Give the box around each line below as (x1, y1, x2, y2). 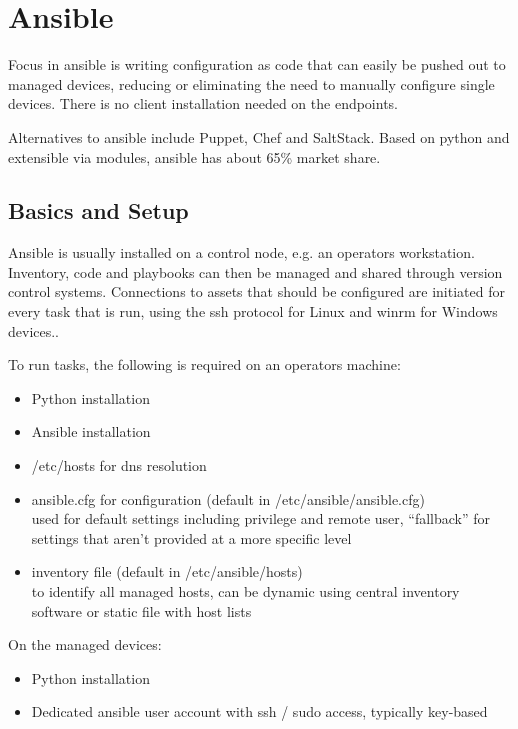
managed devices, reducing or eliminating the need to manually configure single (8, 73, 495, 94)
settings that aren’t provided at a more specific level (31, 527, 352, 548)
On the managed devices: (8, 634, 162, 655)
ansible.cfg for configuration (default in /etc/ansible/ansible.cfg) (31, 488, 425, 509)
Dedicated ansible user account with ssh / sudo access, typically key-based (31, 701, 488, 722)
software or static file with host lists (31, 600, 252, 621)
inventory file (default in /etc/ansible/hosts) (31, 561, 303, 582)
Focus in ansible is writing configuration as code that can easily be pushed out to (8, 54, 506, 75)
